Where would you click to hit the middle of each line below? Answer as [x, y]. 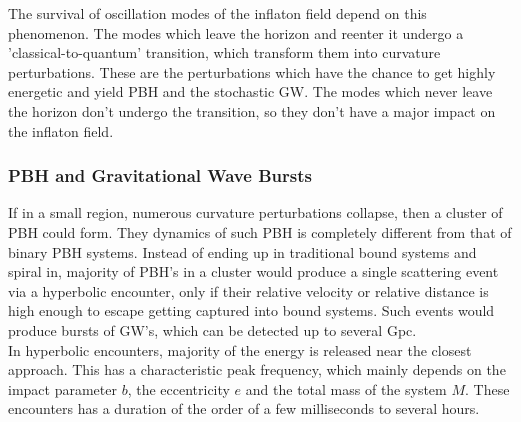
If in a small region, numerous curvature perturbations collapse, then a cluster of [255, 212]
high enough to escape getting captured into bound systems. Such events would [251, 310]
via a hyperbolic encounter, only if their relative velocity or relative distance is [248, 290]
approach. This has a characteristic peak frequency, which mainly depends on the [257, 369]
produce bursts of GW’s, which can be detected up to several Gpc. [212, 329]
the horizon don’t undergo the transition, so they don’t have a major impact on [252, 110]
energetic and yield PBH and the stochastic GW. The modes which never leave [250, 91]
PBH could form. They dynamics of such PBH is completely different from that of [260, 231]
